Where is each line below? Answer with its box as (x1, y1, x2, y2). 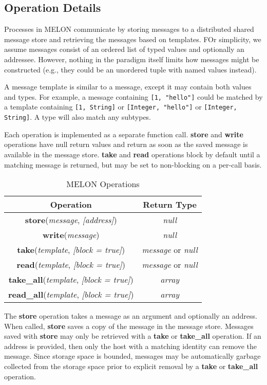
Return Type (143, 198, 197, 211)
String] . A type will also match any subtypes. (4, 112, 151, 122)
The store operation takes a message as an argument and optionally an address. (4, 310, 257, 321)
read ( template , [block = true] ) (16, 259, 125, 271)
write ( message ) (43, 229, 100, 241)
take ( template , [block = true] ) (17, 244, 125, 256)
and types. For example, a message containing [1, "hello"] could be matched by (4, 91, 263, 102)
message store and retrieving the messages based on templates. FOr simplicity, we (4, 33, 261, 44)
